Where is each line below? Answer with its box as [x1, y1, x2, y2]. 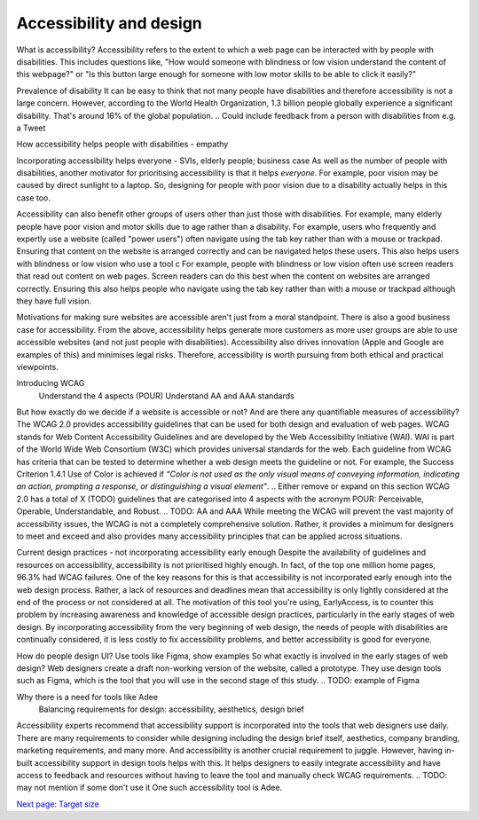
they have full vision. [16, 296, 92, 306]
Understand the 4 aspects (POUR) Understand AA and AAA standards [38, 390, 294, 401]
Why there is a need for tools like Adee [16, 691, 159, 702]
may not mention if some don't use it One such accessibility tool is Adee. [16, 782, 283, 793]
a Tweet [16, 122, 46, 133]
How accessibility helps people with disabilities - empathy [16, 138, 229, 150]
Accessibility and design [16, 13, 203, 33]
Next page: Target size [16, 799, 99, 809]
